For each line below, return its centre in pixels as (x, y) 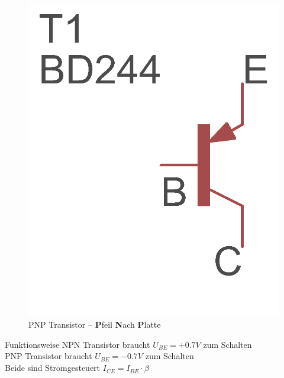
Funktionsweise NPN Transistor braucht (78, 344)
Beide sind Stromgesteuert (53, 368)
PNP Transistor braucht (49, 356)
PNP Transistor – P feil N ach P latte (95, 324)
